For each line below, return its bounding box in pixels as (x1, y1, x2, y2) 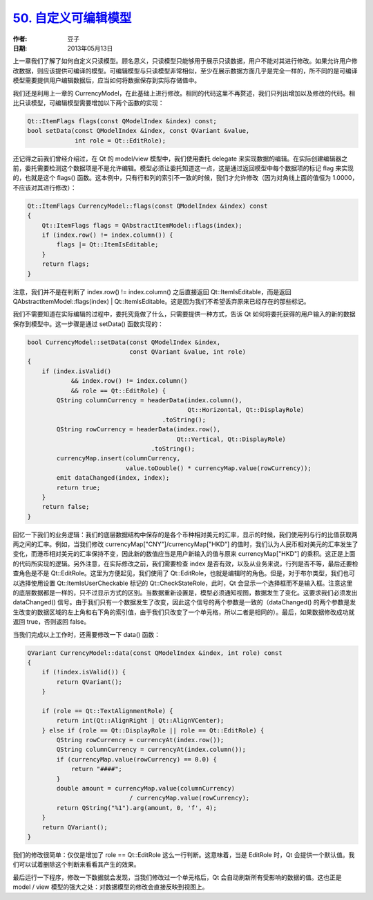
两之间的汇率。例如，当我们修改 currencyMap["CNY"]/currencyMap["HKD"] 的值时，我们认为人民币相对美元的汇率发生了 (12, 540, 358, 548)
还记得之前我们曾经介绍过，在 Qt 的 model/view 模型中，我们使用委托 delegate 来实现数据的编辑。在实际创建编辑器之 (12, 154, 348, 163)
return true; (56, 483, 101, 492)
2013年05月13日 (67, 44, 113, 52)
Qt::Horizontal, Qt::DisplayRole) (187, 406, 305, 414)
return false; (41, 503, 90, 511)
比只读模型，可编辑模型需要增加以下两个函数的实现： (12, 98, 164, 107)
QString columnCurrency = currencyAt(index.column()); (56, 746, 247, 754)
